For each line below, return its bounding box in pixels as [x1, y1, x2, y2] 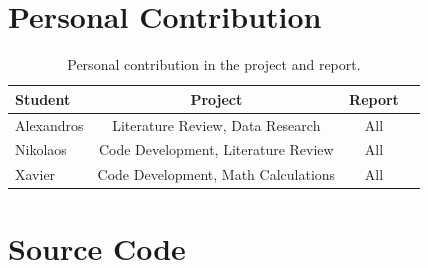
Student [15, 88, 71, 109]
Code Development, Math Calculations [97, 164, 336, 185]
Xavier [15, 164, 56, 185]
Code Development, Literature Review [98, 139, 334, 160]
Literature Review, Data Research [112, 114, 321, 135]
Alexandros [15, 114, 84, 135]
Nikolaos [15, 139, 67, 160]
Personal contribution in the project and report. [67, 54, 361, 75]
